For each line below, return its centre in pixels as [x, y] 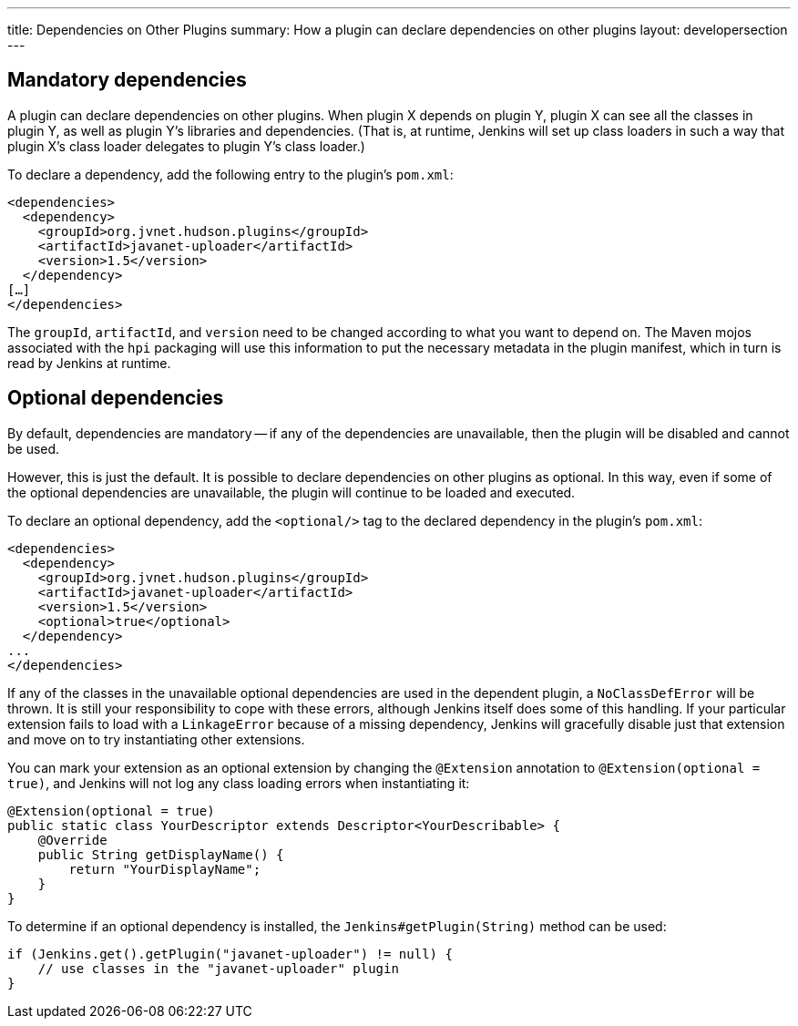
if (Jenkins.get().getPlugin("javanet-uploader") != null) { [230, 954]
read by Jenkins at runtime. [89, 363]
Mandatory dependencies [127, 80]
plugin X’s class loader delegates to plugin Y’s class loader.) [186, 146]
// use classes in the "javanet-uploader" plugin [218, 968]
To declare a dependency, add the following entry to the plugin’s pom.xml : [230, 174]
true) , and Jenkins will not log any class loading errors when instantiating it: [239, 783]
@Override [72, 840]
